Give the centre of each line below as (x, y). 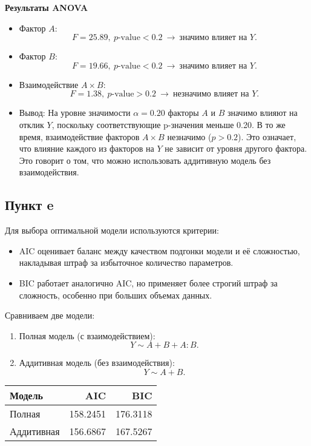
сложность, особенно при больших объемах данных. (116, 295)
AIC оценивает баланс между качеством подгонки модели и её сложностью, (159, 250)
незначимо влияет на (211, 94)
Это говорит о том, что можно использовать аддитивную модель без (145, 160)
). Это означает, (267, 136)
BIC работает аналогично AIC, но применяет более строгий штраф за (148, 282)
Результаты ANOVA (47, 7)
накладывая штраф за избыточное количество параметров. (126, 262)
